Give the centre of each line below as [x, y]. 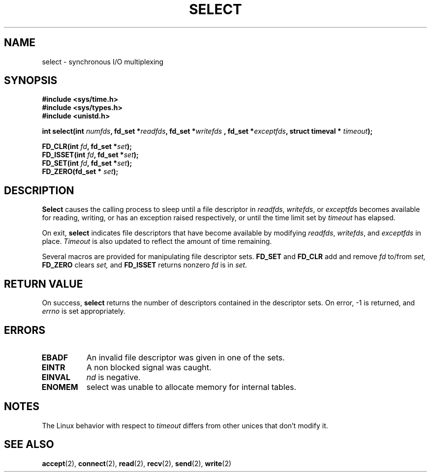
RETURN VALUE [44, 284]
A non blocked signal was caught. [149, 367]
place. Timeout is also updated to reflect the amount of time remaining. [157, 241]
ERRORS [25, 330]
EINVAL [56, 377]
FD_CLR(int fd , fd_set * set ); [87, 147]
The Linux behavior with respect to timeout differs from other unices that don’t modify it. [185, 425]
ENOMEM [60, 387]
